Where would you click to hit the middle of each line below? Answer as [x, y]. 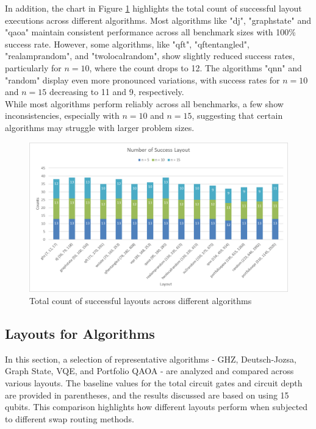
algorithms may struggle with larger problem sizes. [100, 127]
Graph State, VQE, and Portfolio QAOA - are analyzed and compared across [149, 371]
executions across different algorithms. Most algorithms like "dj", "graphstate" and [158, 20]
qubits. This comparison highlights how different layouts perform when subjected [156, 407]
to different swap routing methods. [70, 418]
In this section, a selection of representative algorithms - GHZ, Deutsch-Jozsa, [151, 359]
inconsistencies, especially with [62, 115]
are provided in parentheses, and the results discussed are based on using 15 [147, 395]
